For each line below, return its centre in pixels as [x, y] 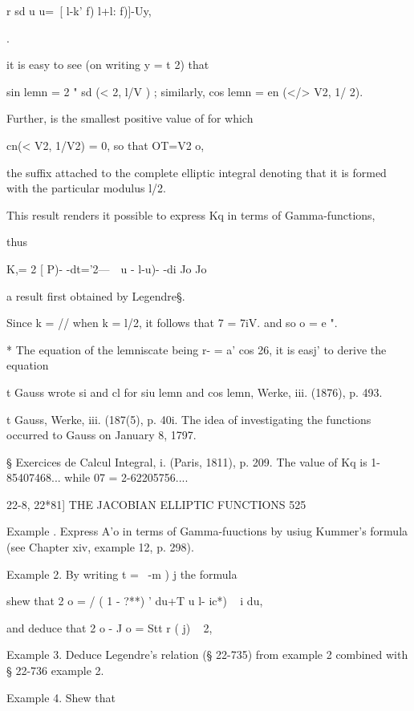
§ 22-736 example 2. [55, 671]
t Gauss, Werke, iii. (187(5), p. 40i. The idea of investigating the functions [189, 419]
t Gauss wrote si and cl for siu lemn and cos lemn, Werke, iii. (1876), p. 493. [195, 392]
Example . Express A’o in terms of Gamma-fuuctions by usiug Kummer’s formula [207, 531]
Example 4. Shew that [61, 697]
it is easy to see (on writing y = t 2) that [108, 65]
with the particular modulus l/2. [86, 188]
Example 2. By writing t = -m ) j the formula [122, 574]
